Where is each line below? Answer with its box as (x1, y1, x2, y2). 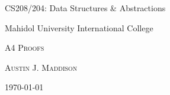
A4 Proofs (5, 41, 44, 54)
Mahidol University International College (5, 21, 153, 34)
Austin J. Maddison (5, 61, 78, 73)
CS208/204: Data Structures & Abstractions (5, 2, 166, 14)
